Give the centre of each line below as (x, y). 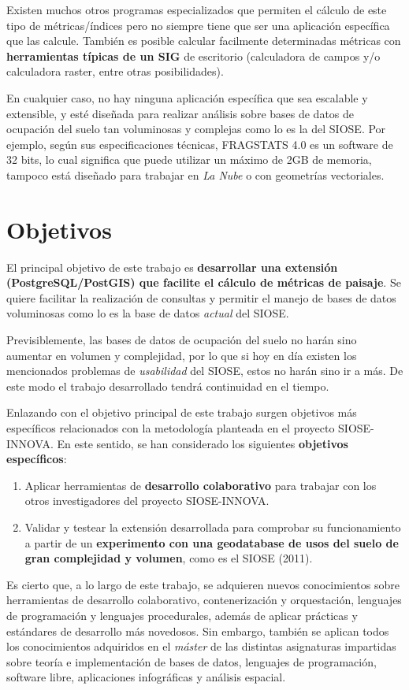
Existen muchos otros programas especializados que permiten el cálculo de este (197, 9)
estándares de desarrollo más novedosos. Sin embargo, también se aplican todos (198, 631)
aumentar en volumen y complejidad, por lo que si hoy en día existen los (182, 355)
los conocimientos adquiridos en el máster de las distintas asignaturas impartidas (201, 646)
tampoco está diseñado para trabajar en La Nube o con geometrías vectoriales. (195, 174)
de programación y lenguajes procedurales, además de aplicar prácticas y (182, 615)
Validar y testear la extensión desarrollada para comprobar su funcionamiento (213, 527)
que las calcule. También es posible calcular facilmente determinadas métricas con (204, 41)
